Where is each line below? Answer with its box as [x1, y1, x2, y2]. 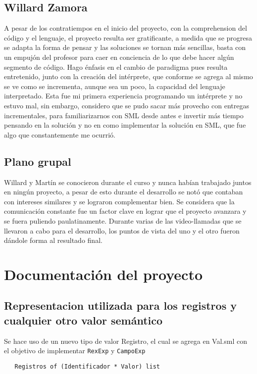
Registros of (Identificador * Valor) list [14, 363, 160, 370]
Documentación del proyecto [4, 264, 203, 284]
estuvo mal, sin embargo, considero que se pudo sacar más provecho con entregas [4, 100, 249, 110]
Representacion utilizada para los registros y [4, 298, 237, 313]
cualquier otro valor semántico [4, 312, 163, 327]
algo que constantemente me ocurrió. [4, 129, 115, 140]
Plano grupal [4, 153, 71, 169]
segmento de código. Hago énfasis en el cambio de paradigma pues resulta [4, 61, 228, 72]
